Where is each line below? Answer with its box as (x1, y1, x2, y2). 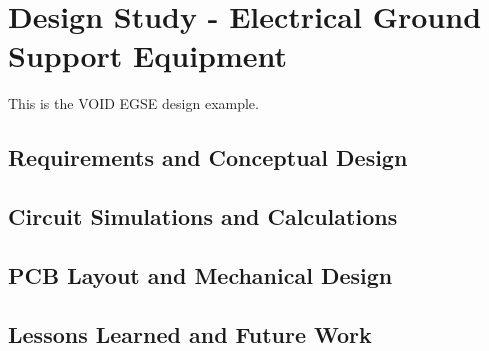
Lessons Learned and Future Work (8, 318, 372, 349)
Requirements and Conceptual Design (8, 142, 408, 173)
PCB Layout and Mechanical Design (8, 259, 393, 290)
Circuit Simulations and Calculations (8, 201, 398, 232)
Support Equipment (8, 35, 288, 76)
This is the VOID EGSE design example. (8, 93, 259, 114)
